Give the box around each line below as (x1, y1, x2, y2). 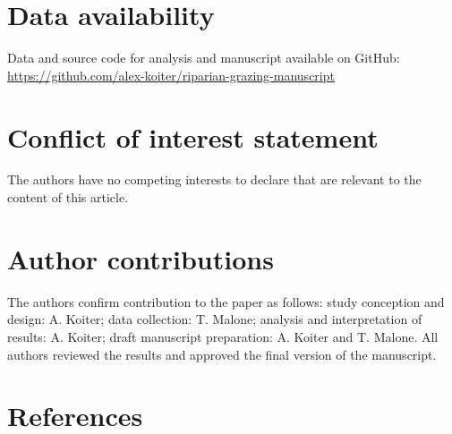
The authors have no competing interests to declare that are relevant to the (7, 170, 422, 189)
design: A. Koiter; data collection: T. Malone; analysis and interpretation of (7, 310, 422, 328)
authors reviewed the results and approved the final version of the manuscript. (7, 345, 437, 363)
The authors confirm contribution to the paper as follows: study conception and (7, 292, 445, 311)
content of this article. (7, 188, 129, 207)
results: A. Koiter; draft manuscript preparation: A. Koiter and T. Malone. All (7, 327, 439, 345)
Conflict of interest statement (7, 118, 379, 155)
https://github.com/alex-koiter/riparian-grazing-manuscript (7, 65, 335, 84)
